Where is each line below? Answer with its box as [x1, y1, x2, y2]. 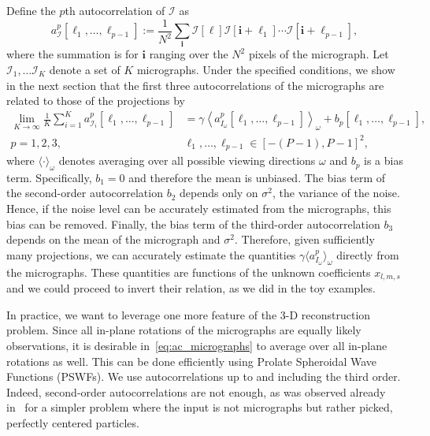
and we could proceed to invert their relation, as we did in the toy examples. [6, 280, 376, 296]
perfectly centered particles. [6, 414, 139, 430]
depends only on [180, 184, 258, 201]
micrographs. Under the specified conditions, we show [136, 61, 395, 77]
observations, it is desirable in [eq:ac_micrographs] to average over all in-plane [6, 337, 387, 353]
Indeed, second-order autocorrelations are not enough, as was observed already [6, 383, 386, 400]
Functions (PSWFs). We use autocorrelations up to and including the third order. [6, 368, 401, 385]
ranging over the [149, 46, 228, 62]
